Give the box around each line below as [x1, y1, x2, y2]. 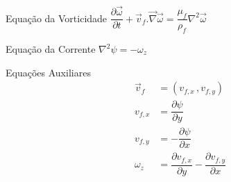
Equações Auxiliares [6, 65, 91, 79]
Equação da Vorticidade [6, 10, 108, 25]
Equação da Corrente [6, 42, 96, 56]
